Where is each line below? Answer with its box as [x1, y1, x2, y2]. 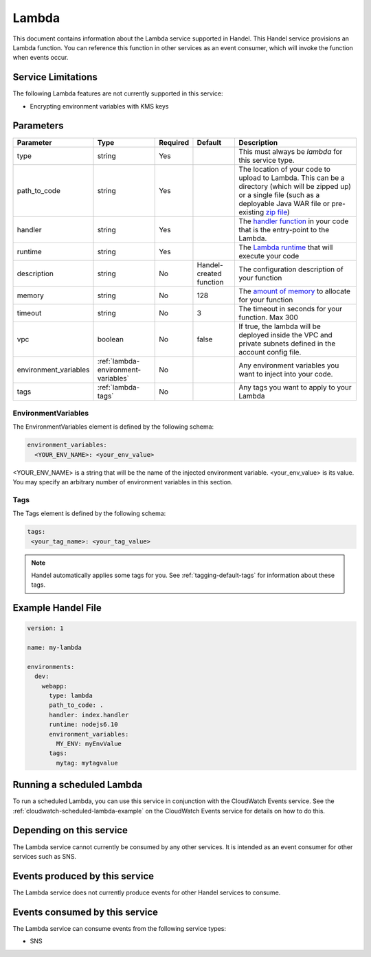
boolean [97, 334, 124, 344]
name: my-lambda [27, 644, 82, 652]
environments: [27, 663, 75, 671]
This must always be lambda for [238, 146, 343, 156]
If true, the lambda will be [238, 322, 321, 331]
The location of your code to [238, 164, 331, 174]
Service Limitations [12, 71, 98, 83]
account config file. [238, 347, 302, 357]
